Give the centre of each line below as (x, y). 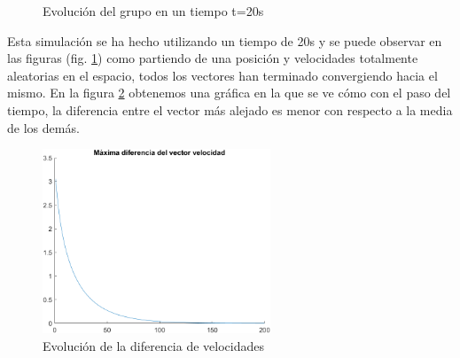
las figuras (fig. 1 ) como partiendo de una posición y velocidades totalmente (213, 58)
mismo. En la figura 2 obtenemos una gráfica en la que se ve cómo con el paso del (229, 93)
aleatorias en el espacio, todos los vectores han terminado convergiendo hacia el (222, 75)
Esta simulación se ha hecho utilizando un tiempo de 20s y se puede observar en (225, 40)
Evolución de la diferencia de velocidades (153, 345)
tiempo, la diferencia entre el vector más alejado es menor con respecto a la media (230, 109)
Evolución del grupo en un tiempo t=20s (153, 11)
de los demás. (43, 127)
